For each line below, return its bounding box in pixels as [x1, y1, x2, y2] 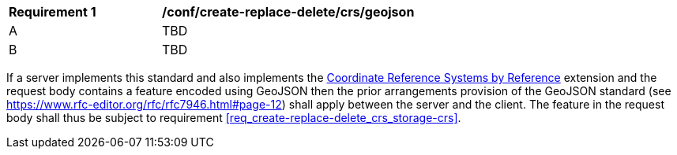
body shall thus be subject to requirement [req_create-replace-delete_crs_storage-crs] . [6, 111, 461, 124]
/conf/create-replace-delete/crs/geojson [162, 4, 415, 20]
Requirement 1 [9, 4, 96, 20]
